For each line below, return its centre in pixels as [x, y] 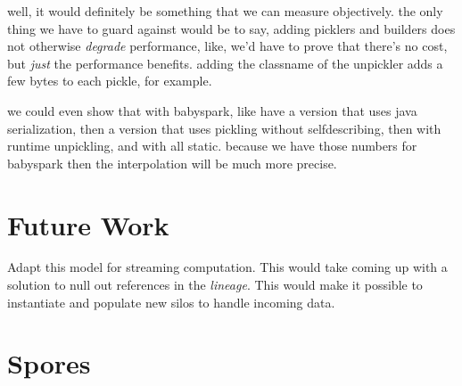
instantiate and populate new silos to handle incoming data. [171, 302]
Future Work [88, 224]
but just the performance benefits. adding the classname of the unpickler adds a [225, 63]
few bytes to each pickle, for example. [110, 81]
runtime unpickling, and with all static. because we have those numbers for [212, 146]
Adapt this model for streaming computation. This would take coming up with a [227, 267]
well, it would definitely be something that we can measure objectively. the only [225, 11]
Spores [49, 363]
